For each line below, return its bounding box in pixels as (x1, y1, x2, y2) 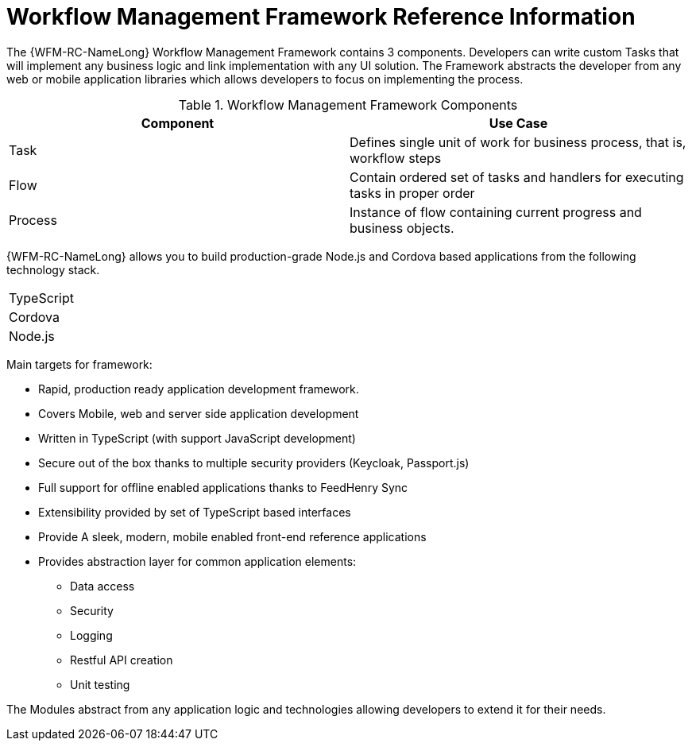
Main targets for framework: (6, 357, 153, 371)
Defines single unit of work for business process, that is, (350, 134, 686, 150)
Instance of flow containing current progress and (350, 203, 642, 220)
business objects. (350, 219, 454, 236)
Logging (70, 628, 113, 642)
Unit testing (70, 677, 130, 691)
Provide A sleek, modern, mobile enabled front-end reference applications (38, 529, 427, 544)
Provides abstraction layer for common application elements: (38, 554, 357, 568)
